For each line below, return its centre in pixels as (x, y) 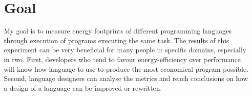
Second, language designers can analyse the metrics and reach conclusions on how (126, 78)
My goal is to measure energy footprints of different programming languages (118, 31)
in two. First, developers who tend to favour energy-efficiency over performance (122, 59)
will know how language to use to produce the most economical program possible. (126, 69)
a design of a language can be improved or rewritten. (83, 88)
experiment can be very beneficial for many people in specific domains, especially (125, 50)
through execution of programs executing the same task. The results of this (116, 40)
